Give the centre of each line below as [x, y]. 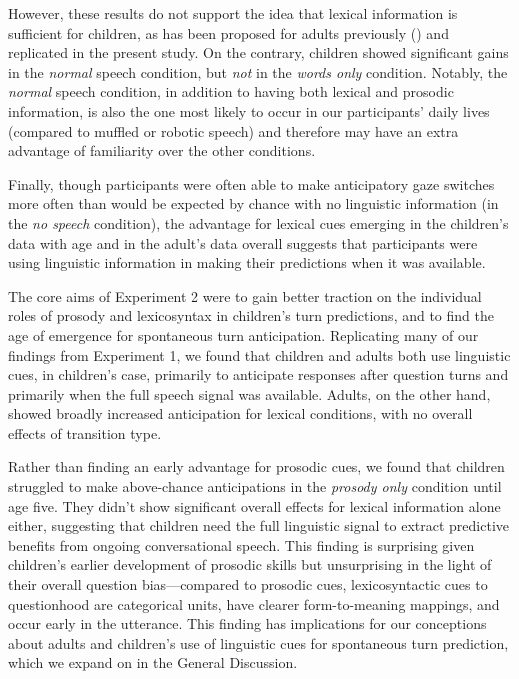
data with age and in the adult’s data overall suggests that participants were [243, 242]
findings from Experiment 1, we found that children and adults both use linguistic [259, 354]
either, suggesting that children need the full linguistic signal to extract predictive [258, 525]
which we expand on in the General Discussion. [153, 662]
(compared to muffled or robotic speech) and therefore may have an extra [233, 130]
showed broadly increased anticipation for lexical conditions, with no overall [240, 413]
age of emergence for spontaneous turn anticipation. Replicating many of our [243, 334]
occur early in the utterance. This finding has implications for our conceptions [247, 623]
